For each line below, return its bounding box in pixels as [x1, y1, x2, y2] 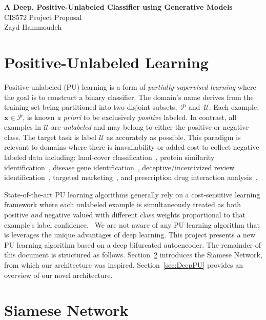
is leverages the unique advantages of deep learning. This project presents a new [4, 229, 256, 240]
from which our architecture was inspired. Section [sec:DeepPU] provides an [4, 259, 243, 270]
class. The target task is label [4, 131, 96, 142]
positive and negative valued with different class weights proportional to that [4, 209, 246, 220]
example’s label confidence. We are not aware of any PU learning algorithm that [4, 219, 260, 230]
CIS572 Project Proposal [4, 11, 82, 22]
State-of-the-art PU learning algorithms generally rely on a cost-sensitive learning [4, 189, 260, 199]
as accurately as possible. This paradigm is [106, 131, 241, 142]
